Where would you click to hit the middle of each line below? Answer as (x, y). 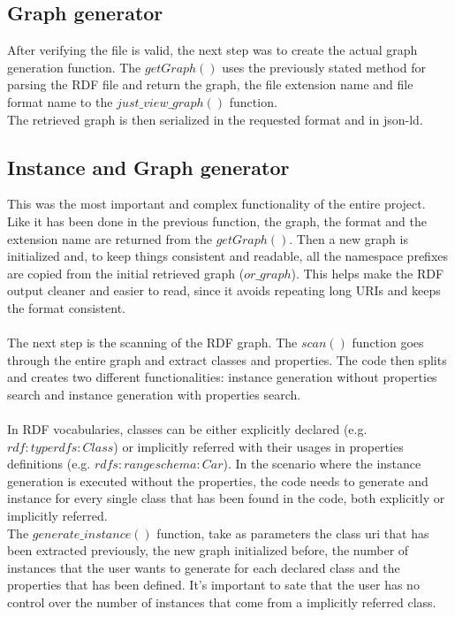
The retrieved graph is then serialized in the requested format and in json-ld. (215, 119)
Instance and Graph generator (148, 167)
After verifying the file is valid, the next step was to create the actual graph (212, 50)
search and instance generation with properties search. (154, 394)
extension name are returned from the (110, 238)
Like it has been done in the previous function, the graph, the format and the (217, 221)
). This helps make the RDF (368, 273)
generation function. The (74, 67)
